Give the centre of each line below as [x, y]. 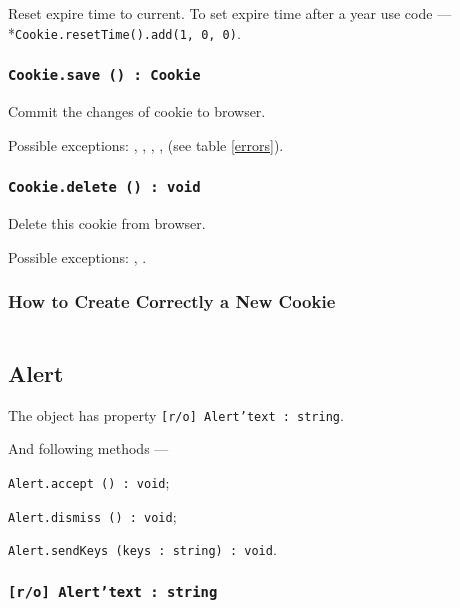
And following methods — [88, 448]
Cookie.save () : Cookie [104, 75]
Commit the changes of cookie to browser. [137, 111]
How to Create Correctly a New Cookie [172, 301]
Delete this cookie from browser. [107, 223]
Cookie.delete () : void [104, 187]
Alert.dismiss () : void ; [92, 515]
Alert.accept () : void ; [89, 481]
